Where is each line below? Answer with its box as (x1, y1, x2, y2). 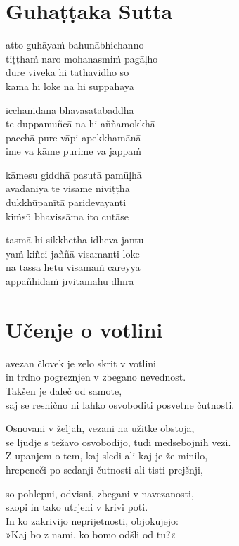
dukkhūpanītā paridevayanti (6, 195, 127, 210)
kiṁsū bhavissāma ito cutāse (6, 208, 129, 223)
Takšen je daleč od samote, (6, 383, 122, 398)
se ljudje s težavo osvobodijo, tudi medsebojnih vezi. (6, 434, 231, 449)
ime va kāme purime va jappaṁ (6, 144, 141, 158)
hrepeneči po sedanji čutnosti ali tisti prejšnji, (6, 462, 203, 476)
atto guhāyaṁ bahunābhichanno (6, 37, 144, 52)
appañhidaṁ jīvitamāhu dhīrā (6, 274, 134, 288)
